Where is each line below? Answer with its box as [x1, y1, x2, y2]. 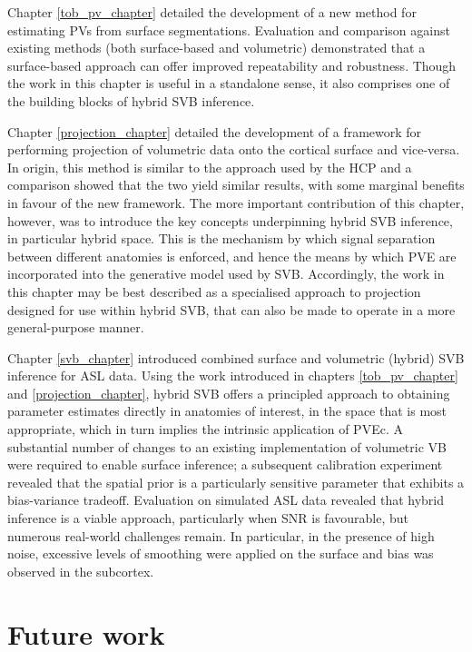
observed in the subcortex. [7, 561, 154, 580]
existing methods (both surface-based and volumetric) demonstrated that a [7, 38, 426, 57]
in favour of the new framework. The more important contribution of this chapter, [7, 193, 465, 212]
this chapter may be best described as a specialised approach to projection [7, 282, 421, 301]
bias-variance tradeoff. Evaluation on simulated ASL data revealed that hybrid [7, 490, 445, 509]
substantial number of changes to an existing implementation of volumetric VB [7, 437, 447, 456]
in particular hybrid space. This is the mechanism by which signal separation [7, 229, 436, 248]
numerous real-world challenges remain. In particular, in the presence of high [7, 526, 435, 545]
